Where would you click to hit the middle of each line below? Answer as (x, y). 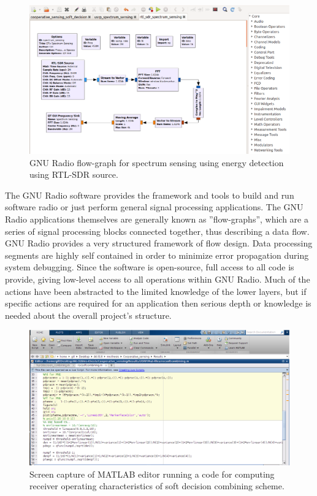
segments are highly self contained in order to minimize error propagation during (157, 255)
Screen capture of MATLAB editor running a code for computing (152, 474)
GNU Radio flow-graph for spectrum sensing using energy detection (157, 162)
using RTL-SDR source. (74, 174)
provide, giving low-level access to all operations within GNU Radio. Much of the (158, 279)
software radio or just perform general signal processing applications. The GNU (154, 207)
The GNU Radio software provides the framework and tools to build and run (150, 195)
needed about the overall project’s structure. (88, 315)
